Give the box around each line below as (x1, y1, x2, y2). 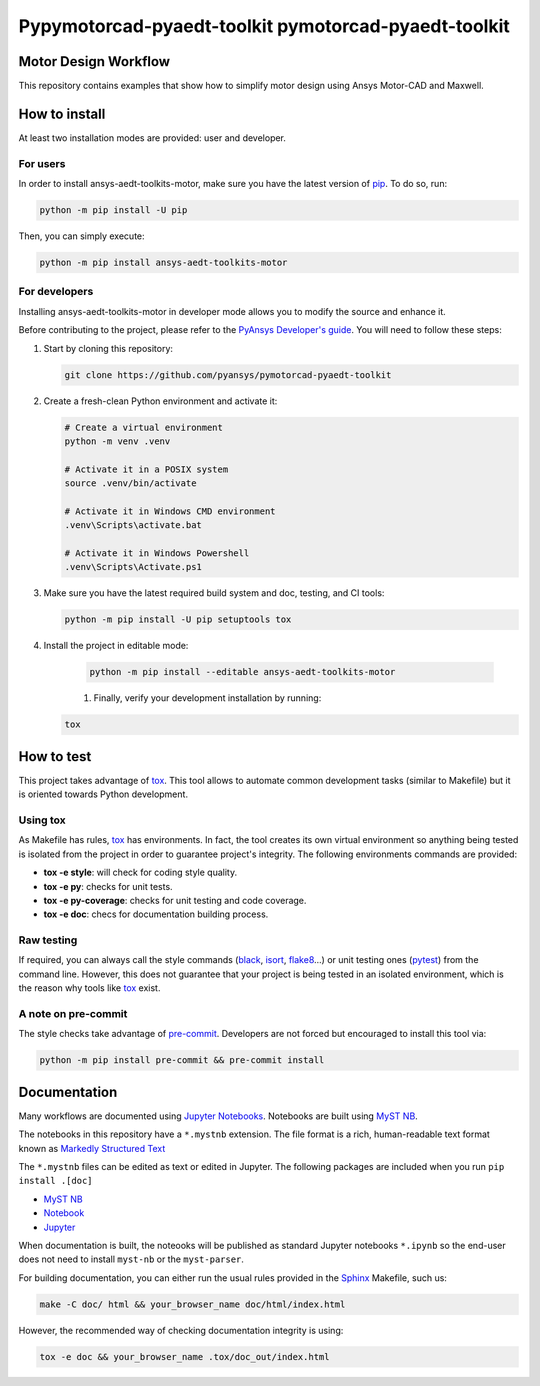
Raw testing (18, 933, 78, 947)
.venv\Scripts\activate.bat (64, 520, 202, 531)
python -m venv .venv (64, 435, 171, 447)
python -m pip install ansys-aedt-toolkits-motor (39, 257, 288, 269)
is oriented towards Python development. (18, 788, 189, 800)
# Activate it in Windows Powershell (64, 548, 250, 559)
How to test (18, 748, 92, 765)
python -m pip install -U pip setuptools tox (64, 614, 292, 625)
